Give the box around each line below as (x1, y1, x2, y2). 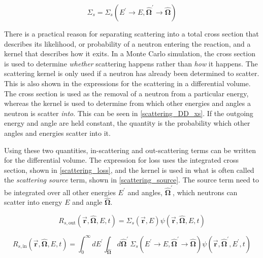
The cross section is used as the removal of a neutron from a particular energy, (4, 88, 249, 98)
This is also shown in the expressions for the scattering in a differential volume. (4, 78, 251, 88)
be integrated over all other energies (4, 187, 116, 197)
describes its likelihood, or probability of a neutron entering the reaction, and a (4, 38, 251, 49)
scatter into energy (4, 197, 62, 207)
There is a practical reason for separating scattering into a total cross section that (4, 28, 259, 39)
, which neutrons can (173, 187, 238, 197)
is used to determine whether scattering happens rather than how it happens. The (4, 58, 258, 68)
